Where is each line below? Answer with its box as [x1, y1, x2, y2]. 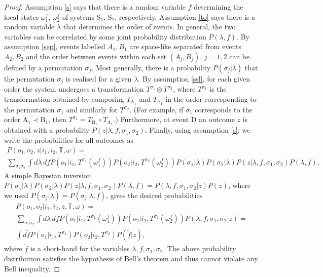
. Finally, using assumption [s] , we [145, 125, 250, 135]
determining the [194, 2, 243, 12]
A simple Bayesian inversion [4, 170, 91, 180]
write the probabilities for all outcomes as [4, 134, 134, 145]
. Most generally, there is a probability [91, 62, 211, 72]
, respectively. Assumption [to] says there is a [115, 11, 255, 22]
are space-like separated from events [129, 41, 241, 52]
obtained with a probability [4, 125, 90, 135]
